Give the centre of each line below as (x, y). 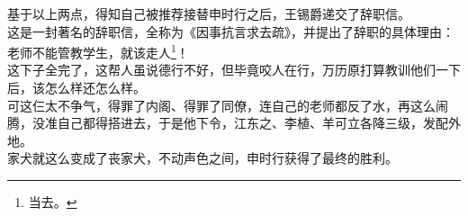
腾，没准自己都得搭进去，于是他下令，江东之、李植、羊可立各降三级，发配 (228, 123)
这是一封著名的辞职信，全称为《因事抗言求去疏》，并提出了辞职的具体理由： (231, 31)
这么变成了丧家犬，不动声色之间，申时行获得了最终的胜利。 (221, 158)
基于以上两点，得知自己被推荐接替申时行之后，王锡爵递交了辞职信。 (209, 13)
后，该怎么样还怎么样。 (76, 88)
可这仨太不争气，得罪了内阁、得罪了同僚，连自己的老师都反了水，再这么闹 (228, 105)
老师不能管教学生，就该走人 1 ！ (98, 51)
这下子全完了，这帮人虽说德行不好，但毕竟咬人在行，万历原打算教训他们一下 (234, 70)
